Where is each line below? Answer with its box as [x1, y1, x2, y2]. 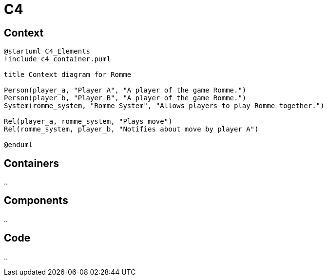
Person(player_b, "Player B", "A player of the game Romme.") [4, 94, 247, 102]
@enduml [4, 141, 33, 149]
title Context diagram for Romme [4, 71, 132, 79]
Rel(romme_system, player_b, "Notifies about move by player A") [4, 125, 259, 133]
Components [4, 194, 68, 207]
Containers [4, 157, 59, 169]
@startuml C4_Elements [4, 47, 91, 56]
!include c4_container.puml [4, 55, 111, 63]
